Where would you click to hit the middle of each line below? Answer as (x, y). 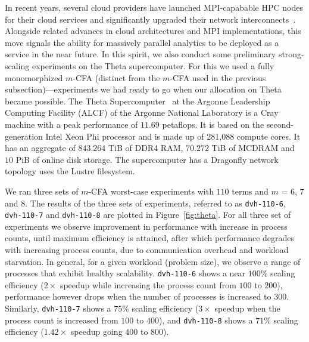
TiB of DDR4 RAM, (146, 148)
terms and (250, 191)
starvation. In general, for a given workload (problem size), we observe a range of (153, 261)
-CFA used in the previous (218, 77)
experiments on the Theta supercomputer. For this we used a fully (153, 65)
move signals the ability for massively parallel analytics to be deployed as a (142, 42)
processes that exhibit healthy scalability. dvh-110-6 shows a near (125, 273)
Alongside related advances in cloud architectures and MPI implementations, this (153, 31)
